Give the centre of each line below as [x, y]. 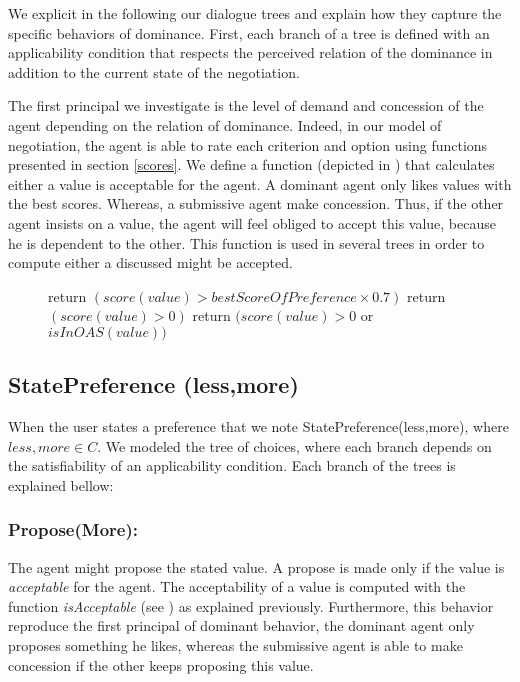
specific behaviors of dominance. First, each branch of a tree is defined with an [249, 32]
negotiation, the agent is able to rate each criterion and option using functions [248, 144]
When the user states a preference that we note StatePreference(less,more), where [258, 426]
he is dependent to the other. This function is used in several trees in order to [246, 242]
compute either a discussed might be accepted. [150, 262]
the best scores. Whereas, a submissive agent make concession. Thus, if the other [256, 203]
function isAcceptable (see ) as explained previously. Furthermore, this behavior [251, 605]
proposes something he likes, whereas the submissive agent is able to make [235, 645]
